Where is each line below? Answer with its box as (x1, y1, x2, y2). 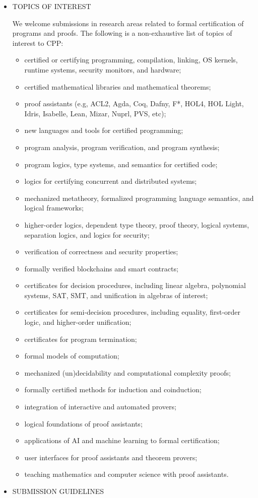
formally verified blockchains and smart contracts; (24, 263, 178, 273)
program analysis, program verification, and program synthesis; (24, 141, 220, 152)
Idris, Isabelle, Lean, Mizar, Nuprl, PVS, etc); (24, 108, 166, 118)
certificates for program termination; (24, 333, 137, 344)
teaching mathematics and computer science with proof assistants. (24, 469, 229, 479)
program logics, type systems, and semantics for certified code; (24, 159, 218, 169)
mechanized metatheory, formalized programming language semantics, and (24, 192, 254, 203)
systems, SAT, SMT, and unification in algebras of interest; (24, 290, 208, 300)
